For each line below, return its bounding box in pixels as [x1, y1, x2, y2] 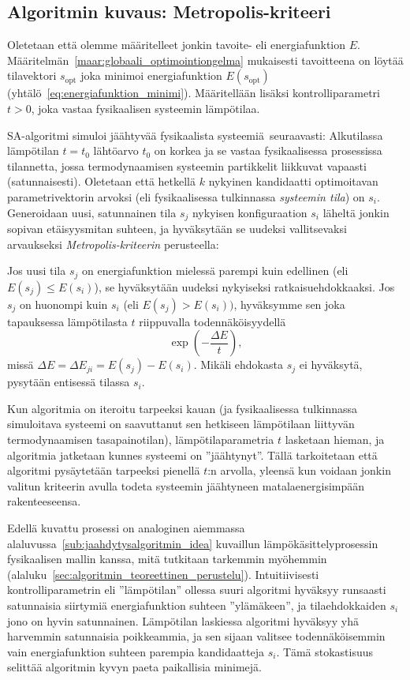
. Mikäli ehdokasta [193, 356, 283, 373]
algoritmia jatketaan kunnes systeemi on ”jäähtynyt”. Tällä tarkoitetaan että [7, 446, 378, 463]
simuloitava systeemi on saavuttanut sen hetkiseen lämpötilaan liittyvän [7, 415, 355, 432]
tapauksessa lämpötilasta [7, 313, 128, 329]
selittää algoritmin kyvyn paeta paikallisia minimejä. [7, 659, 263, 675]
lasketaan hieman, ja [285, 431, 385, 448]
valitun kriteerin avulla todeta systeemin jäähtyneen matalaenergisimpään [7, 477, 365, 494]
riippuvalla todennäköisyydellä [139, 313, 286, 329]
